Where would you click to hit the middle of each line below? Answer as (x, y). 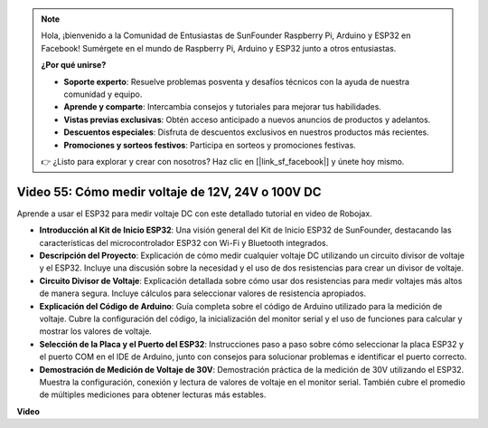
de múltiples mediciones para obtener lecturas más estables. (153, 395)
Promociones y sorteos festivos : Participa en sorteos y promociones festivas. (210, 145)
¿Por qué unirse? (74, 65)
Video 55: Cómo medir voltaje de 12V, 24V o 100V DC (169, 191)
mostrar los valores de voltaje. (96, 331)
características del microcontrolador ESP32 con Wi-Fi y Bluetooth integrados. (184, 243)
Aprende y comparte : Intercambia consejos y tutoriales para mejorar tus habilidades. (222, 107)
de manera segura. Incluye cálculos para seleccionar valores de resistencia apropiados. (203, 293)
